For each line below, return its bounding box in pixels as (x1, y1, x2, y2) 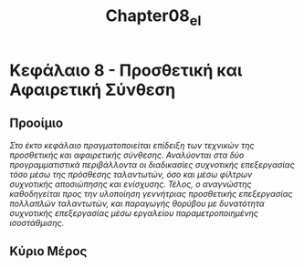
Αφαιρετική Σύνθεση (9, 79, 176, 100)
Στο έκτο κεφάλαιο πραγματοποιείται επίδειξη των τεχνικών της (9, 139, 255, 150)
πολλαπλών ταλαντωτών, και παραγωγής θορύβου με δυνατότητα (9, 198, 265, 209)
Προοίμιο (9, 116, 64, 131)
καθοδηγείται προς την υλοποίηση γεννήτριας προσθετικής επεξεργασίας (9, 188, 294, 199)
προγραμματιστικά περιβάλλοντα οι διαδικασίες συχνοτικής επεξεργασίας (9, 159, 295, 169)
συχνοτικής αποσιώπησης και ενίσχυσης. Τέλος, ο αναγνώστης (9, 179, 253, 190)
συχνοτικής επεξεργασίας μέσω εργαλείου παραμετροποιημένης (9, 207, 258, 219)
